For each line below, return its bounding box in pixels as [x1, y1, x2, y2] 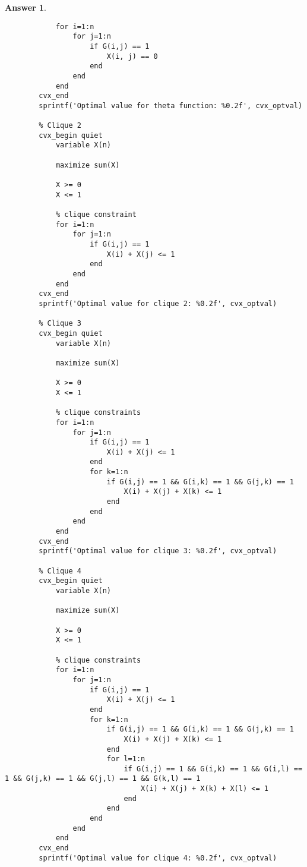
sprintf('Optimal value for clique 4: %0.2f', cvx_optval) [39, 853, 277, 862]
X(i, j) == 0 [106, 52, 158, 61]
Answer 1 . [5, 1, 46, 13]
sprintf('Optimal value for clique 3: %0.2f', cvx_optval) [39, 547, 277, 556]
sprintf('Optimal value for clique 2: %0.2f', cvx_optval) [39, 299, 277, 308]
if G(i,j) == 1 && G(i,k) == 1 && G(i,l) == [124, 764, 303, 773]
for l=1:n [106, 755, 145, 764]
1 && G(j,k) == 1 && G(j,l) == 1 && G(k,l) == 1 [5, 774, 201, 783]
